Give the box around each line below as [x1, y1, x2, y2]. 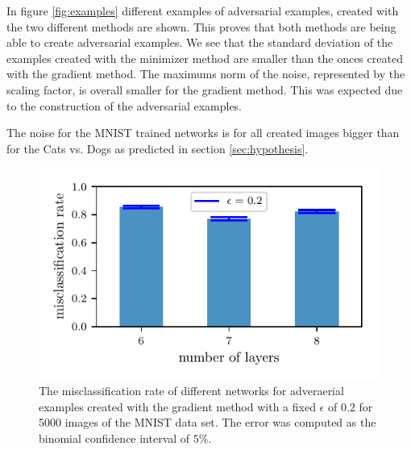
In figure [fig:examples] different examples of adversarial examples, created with [6, 2, 399, 19]
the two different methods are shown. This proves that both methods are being [6, 18, 396, 35]
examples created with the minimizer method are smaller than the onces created [6, 49, 403, 66]
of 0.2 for [327, 398, 373, 415]
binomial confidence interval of [39, 429, 190, 446]
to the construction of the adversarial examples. [6, 97, 243, 114]
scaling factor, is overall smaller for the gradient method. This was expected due [6, 81, 403, 98]
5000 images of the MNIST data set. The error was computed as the [39, 414, 376, 431]
